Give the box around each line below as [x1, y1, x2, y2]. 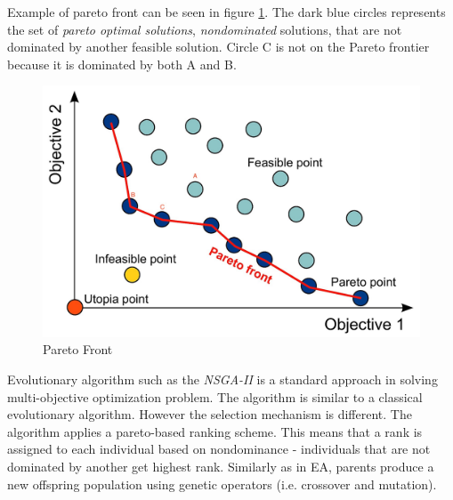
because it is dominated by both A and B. [7, 54, 237, 73]
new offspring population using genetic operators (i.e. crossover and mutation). [7, 474, 437, 493]
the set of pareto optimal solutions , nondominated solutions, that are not [7, 20, 402, 38]
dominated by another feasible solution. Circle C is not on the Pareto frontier [7, 37, 430, 56]
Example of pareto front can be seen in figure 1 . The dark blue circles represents [7, 3, 446, 20]
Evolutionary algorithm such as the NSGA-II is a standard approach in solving [7, 369, 438, 388]
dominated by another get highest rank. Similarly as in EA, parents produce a [7, 456, 434, 475]
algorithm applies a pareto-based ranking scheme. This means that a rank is [7, 422, 423, 440]
